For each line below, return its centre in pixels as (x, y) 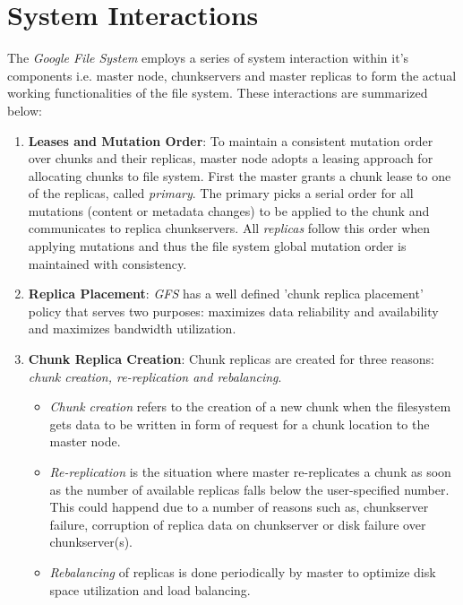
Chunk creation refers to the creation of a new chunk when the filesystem (250, 406)
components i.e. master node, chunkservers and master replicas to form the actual (232, 75)
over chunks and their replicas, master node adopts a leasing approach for (231, 158)
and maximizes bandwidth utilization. (132, 328)
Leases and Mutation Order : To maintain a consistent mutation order (231, 140)
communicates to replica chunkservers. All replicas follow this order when (229, 228)
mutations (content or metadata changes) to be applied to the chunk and (229, 210)
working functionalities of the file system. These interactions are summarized (218, 93)
